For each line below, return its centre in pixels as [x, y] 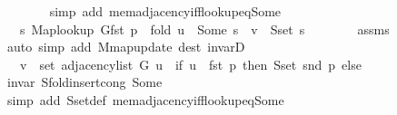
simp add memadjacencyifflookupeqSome [165, 11]
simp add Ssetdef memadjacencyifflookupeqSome [145, 99]
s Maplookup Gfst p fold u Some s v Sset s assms [204, 29]
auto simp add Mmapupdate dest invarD [126, 47]
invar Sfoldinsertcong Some [84, 82]
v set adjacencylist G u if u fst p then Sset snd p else [190, 64]
